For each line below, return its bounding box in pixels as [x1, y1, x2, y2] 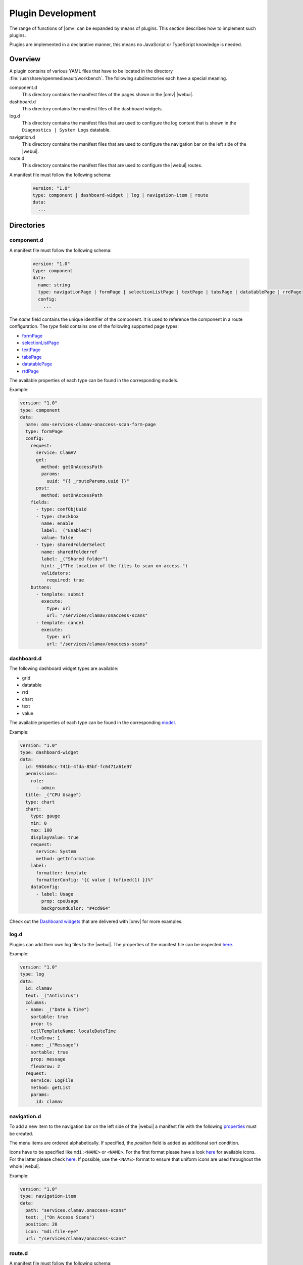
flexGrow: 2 [30, 1063, 61, 1069]
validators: [41, 570, 71, 576]
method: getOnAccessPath [41, 463, 103, 470]
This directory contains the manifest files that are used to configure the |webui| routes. [22, 162, 203, 168]
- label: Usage [36, 891, 74, 897]
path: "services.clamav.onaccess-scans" [25, 1207, 127, 1213]
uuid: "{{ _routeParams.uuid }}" [46, 478, 130, 484]
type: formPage [25, 428, 63, 434]
